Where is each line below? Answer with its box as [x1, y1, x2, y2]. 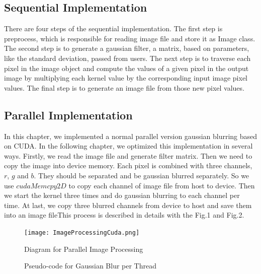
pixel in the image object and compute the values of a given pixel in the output [4, 62, 249, 73]
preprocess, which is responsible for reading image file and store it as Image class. [4, 33, 255, 43]
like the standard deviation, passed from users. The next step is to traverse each [4, 52, 251, 63]
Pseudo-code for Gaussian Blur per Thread [24, 260, 157, 271]
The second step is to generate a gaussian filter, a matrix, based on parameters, [4, 43, 249, 53]
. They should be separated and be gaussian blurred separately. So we [34, 170, 249, 180]
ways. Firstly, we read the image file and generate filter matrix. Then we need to [4, 150, 252, 161]
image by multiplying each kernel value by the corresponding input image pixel [4, 73, 247, 83]
